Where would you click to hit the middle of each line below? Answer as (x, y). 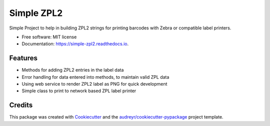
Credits (21, 105)
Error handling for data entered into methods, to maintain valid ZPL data (95, 77)
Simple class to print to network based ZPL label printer (79, 91)
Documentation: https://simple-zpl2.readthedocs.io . (75, 44)
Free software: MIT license (49, 37)
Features (23, 58)
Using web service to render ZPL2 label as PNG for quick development (94, 84)
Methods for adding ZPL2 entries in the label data (73, 70)
